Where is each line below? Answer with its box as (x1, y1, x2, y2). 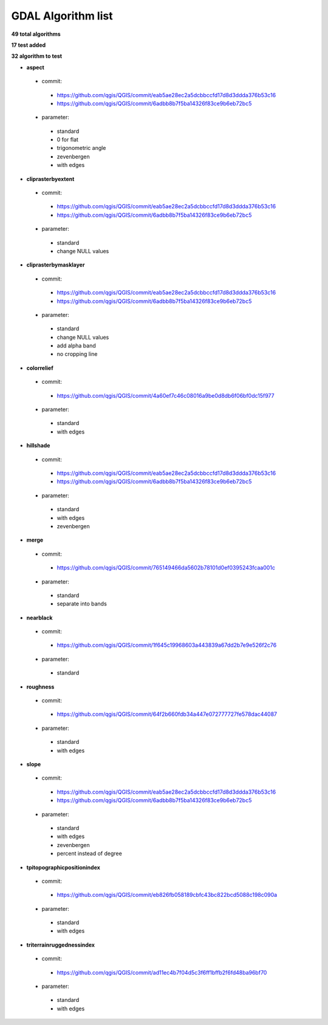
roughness (26, 683, 55, 690)
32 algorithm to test (11, 52, 63, 60)
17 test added (11, 41, 46, 49)
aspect (26, 64, 45, 71)
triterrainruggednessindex (26, 941, 95, 948)
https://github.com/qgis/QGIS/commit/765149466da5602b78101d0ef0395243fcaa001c (56, 564, 276, 571)
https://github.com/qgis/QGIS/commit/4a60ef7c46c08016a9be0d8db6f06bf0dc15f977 (56, 392, 275, 399)
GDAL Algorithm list (11, 9, 113, 22)
